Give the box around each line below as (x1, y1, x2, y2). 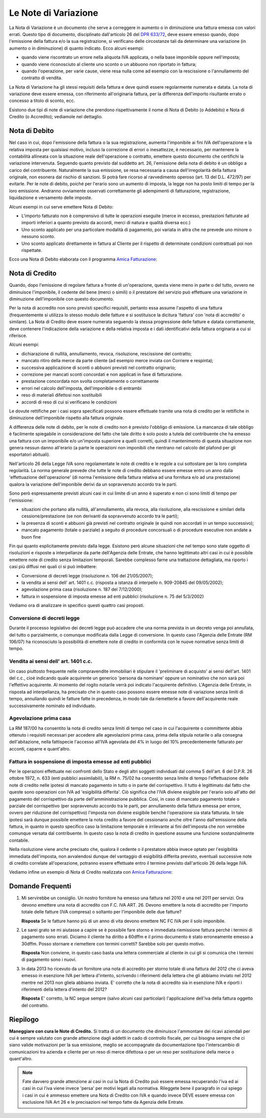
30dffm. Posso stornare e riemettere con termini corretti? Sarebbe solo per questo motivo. (21, 941, 205, 947)
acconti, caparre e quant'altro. (9, 745, 71, 751)
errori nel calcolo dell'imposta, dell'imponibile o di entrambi (21, 385, 142, 391)
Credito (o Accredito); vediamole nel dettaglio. (9, 114, 103, 120)
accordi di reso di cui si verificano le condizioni (21, 399, 117, 405)
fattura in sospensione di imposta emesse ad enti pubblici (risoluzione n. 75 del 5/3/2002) (21, 593, 204, 599)
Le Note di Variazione (9, 7, 99, 18)
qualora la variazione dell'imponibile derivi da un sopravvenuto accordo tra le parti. (9, 481, 177, 487)
